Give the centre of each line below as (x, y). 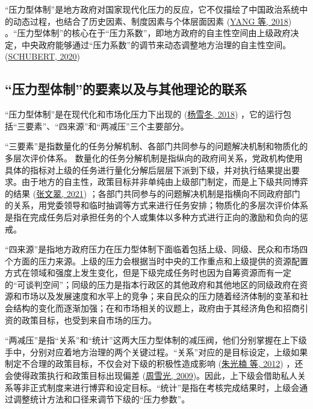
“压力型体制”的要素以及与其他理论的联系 (126, 89)
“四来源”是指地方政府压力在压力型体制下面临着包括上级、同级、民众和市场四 (156, 249)
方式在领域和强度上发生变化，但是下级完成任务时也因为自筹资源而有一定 (148, 273)
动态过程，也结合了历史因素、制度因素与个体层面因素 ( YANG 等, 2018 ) (152, 21)
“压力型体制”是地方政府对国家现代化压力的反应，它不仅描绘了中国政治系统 (152, 9)
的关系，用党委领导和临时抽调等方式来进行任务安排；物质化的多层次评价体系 (156, 205)
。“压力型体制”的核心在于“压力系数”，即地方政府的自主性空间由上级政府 (148, 33)
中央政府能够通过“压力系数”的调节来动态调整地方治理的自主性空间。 (156, 44)
